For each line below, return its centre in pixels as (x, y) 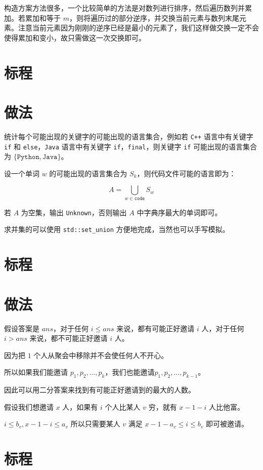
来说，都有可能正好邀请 (156, 328)
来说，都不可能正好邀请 (69, 338)
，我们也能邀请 (130, 372)
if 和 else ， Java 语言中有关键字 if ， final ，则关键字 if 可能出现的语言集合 (131, 146)
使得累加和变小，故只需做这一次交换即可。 (75, 37)
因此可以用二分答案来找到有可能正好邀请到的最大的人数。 (100, 390)
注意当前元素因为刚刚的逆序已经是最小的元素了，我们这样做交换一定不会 (138, 28)
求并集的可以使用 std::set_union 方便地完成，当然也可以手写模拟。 (117, 229)
